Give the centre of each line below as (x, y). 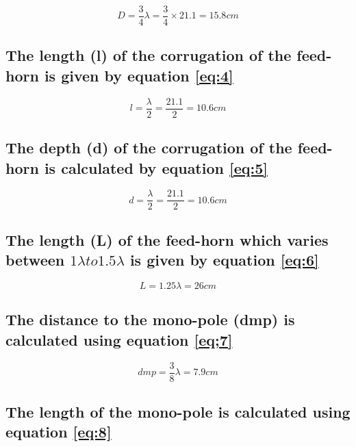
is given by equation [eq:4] (139, 75)
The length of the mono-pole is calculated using (178, 412)
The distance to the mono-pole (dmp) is (150, 319)
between (35, 260)
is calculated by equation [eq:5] (156, 167)
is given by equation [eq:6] (224, 260)
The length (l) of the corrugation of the (149, 55)
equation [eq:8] (59, 432)
